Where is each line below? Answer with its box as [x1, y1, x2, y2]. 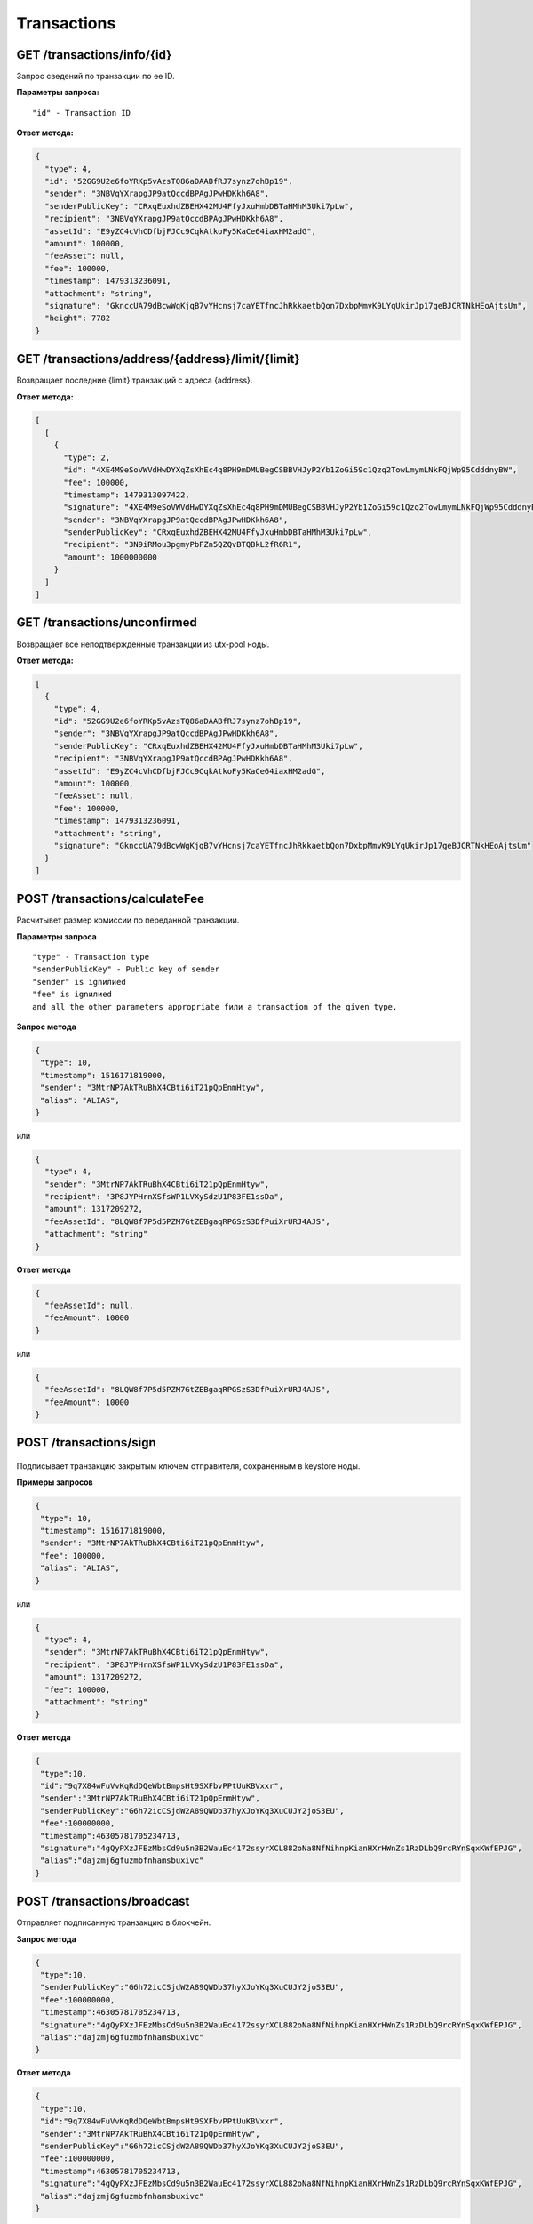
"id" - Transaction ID [32, 108, 131, 117]
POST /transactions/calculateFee [16, 891, 204, 907]
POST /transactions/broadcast [16, 1894, 190, 1909]
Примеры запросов [16, 1477, 93, 1487]
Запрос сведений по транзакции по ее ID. [16, 71, 175, 82]
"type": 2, [63, 452, 111, 463]
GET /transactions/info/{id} [16, 47, 172, 62]
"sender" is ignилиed [32, 977, 126, 987]
